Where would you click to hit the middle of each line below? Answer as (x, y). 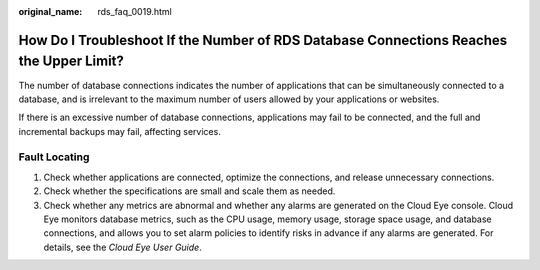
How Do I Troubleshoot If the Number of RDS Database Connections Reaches (263, 40)
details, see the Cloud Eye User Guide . (122, 247)
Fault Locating (54, 157)
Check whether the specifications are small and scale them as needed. (189, 191)
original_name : (50, 11)
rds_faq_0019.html (134, 11)
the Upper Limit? (71, 61)
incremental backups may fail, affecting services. (120, 131)
